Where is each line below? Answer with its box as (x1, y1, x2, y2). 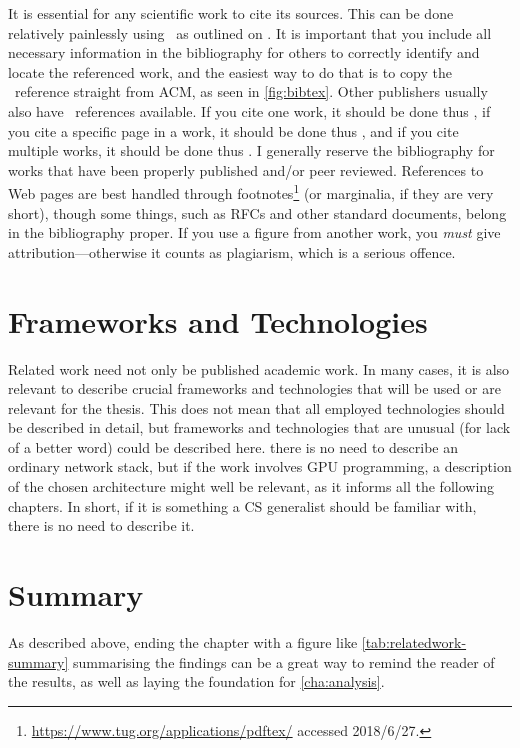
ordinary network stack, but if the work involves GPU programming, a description (8, 456, 512, 477)
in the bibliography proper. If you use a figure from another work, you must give (8, 222, 501, 243)
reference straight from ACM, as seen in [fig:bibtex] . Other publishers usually (14, 81, 488, 102)
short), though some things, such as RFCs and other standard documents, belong (8, 202, 507, 223)
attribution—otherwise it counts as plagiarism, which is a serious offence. (8, 241, 456, 262)
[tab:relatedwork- (361, 631, 467, 652)
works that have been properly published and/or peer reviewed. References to (8, 159, 484, 180)
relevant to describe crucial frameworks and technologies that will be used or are (8, 378, 501, 399)
